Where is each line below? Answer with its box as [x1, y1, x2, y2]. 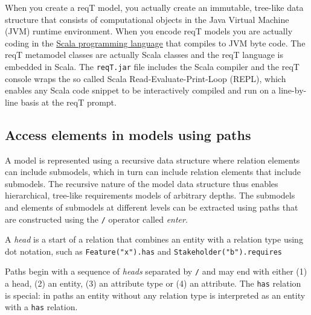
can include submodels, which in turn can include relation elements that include [5, 165, 301, 178]
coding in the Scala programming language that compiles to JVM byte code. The [5, 36, 306, 49]
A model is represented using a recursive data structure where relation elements [5, 153, 300, 166]
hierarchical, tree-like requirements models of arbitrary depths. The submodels [5, 189, 295, 202]
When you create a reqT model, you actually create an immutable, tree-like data [5, 1, 304, 13]
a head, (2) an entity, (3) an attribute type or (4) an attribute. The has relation [5, 277, 301, 290]
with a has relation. [5, 301, 78, 313]
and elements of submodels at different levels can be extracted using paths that [5, 200, 298, 213]
